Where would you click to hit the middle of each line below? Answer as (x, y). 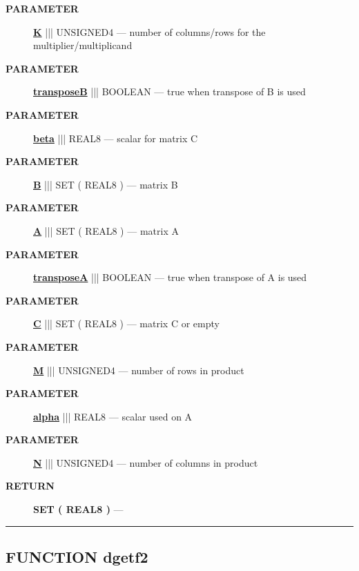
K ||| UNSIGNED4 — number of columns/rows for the (149, 31)
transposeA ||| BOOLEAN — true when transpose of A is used (170, 277)
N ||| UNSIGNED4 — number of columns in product (146, 462)
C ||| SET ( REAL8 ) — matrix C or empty (126, 323)
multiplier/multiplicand (83, 45)
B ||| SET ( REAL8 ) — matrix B (106, 184)
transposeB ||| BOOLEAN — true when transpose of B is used (169, 91)
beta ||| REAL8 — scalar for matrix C (116, 138)
